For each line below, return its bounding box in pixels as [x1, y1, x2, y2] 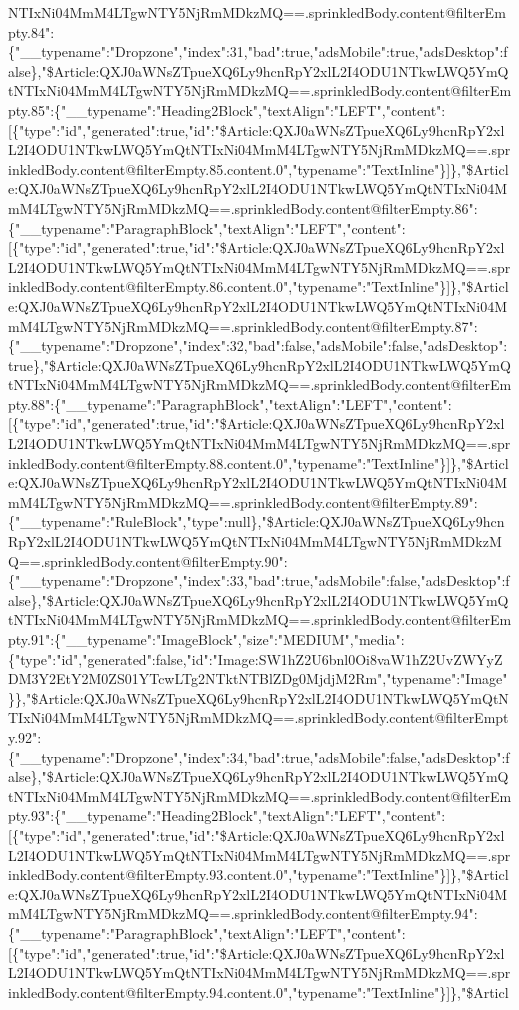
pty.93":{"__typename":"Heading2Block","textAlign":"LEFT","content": [8, 805, 446, 826]
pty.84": [8, 21, 55, 42]
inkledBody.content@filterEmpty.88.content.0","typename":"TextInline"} [8, 452, 447, 473]
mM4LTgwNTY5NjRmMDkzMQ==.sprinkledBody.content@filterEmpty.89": [8, 491, 478, 512]
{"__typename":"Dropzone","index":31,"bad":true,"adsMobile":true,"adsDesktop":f [8, 41, 508, 62]
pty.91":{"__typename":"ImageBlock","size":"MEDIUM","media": [8, 629, 405, 649]
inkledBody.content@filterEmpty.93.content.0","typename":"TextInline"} [8, 864, 447, 885]
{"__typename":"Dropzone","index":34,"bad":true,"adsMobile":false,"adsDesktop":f [8, 746, 510, 767]
